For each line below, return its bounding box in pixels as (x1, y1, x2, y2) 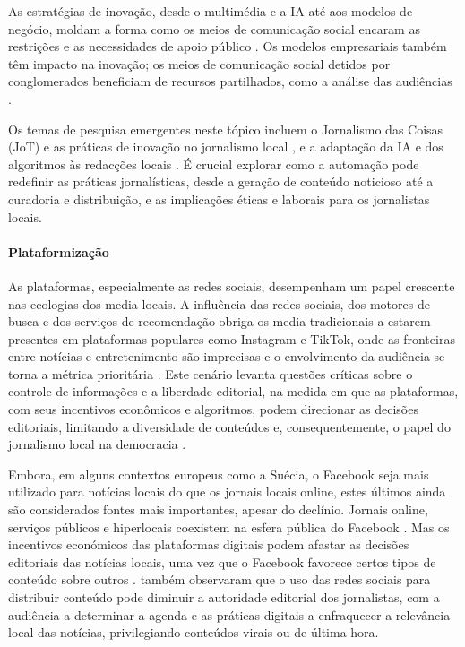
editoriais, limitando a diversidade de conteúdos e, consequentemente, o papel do (8, 417, 451, 436)
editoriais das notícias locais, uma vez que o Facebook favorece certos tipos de (8, 552, 436, 571)
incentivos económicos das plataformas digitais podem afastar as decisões (8, 535, 409, 554)
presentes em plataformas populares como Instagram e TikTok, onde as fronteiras (8, 329, 455, 348)
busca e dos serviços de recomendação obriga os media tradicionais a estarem (8, 312, 431, 331)
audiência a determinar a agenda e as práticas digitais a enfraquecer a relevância (8, 605, 451, 624)
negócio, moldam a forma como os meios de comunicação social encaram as (8, 19, 420, 38)
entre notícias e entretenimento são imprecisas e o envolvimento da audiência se (8, 347, 445, 366)
